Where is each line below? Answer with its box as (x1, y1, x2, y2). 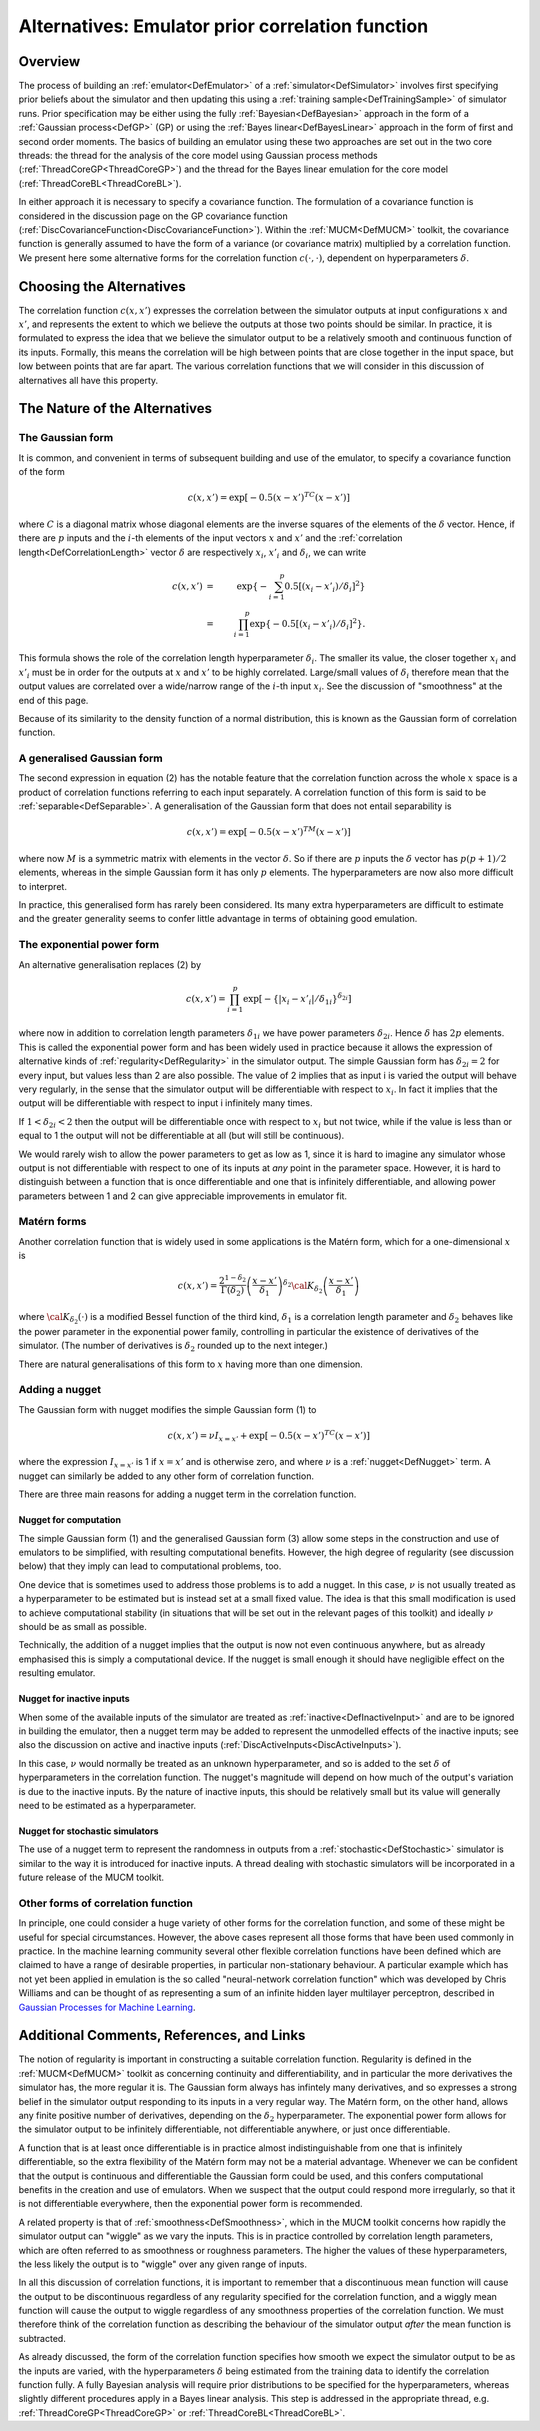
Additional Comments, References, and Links (18, 2027, 306, 2044)
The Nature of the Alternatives (18, 400, 213, 417)
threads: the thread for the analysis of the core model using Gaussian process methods (18, 150, 379, 162)
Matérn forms (18, 1215, 87, 1229)
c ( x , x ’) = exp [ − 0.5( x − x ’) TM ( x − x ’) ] (186, 825, 352, 838)
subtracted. (18, 2332, 67, 2344)
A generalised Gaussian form (18, 751, 164, 765)
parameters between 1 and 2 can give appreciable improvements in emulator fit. (18, 1190, 348, 1202)
